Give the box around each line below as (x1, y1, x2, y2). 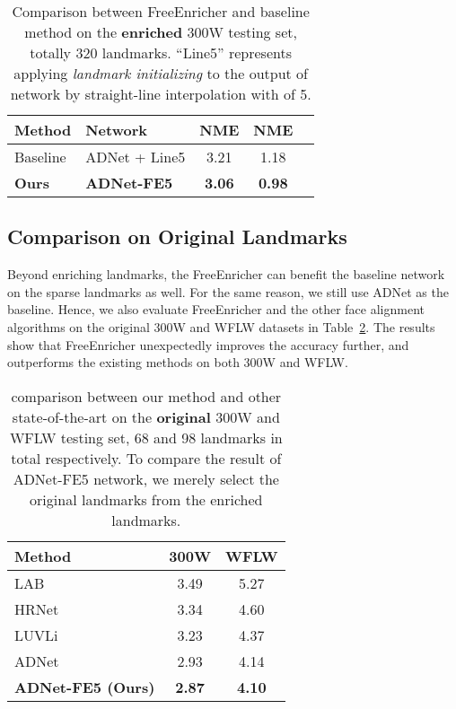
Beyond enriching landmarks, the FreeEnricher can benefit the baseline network (7, 265, 445, 284)
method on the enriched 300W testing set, (24, 22, 297, 42)
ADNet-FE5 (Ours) (14, 676, 155, 697)
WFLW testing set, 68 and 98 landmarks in (9, 426, 283, 448)
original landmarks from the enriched (30, 488, 263, 510)
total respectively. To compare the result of (11, 447, 282, 468)
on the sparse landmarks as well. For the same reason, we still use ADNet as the (7, 282, 449, 301)
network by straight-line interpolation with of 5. (10, 83, 311, 104)
